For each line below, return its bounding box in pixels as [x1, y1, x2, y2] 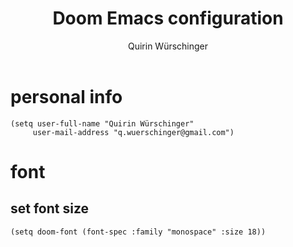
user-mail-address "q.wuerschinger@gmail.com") [32, 127, 235, 137]
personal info [10, 85, 123, 108]
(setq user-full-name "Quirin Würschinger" [10, 118, 195, 129]
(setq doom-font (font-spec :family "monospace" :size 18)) [10, 227, 267, 237]
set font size [10, 200, 90, 217]
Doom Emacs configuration [52, 7, 284, 30]
